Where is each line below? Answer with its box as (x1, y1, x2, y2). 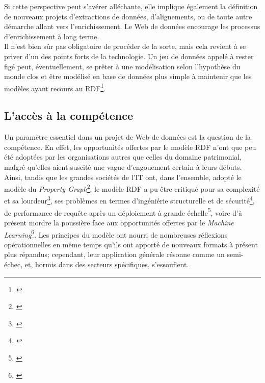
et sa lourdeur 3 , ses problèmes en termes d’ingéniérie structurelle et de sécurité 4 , (4, 194, 255, 206)
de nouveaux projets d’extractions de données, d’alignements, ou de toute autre (4, 11, 252, 21)
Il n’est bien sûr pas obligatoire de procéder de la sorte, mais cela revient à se (4, 41, 246, 52)
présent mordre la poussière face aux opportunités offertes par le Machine (4, 217, 234, 227)
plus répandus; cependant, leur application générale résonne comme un (4, 249, 225, 260)
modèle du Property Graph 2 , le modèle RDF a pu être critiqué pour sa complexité (4, 182, 260, 194)
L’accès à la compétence (4, 108, 134, 123)
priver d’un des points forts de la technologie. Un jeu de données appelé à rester (4, 50, 254, 61)
